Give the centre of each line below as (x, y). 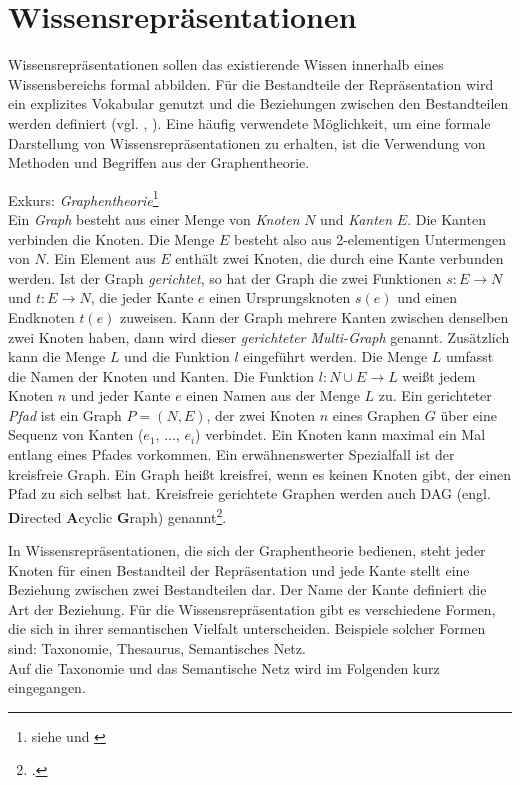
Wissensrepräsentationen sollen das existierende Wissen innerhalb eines (226, 64)
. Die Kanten (446, 218)
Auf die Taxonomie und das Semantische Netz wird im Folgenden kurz (224, 667)
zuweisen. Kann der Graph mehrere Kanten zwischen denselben (314, 316)
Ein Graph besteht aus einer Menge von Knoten (154, 218)
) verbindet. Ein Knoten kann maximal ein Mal (340, 434)
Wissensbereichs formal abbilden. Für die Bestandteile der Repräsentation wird (251, 83)
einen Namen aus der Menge (273, 395)
